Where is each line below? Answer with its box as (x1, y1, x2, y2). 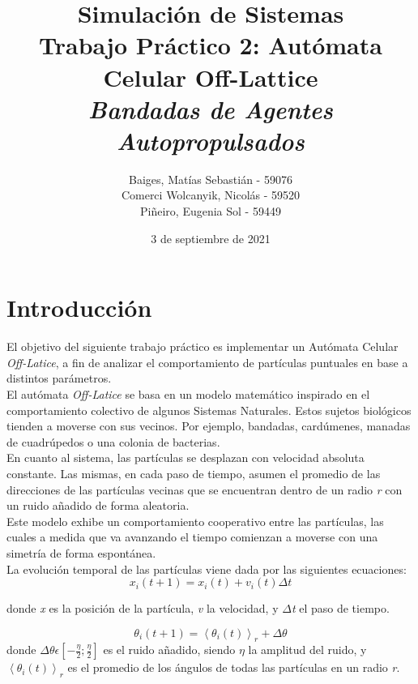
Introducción (6, 291, 152, 324)
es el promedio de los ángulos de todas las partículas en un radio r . (67, 659, 400, 676)
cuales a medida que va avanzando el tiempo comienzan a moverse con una (6, 528, 378, 545)
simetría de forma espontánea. (6, 544, 156, 561)
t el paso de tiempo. (291, 600, 390, 617)
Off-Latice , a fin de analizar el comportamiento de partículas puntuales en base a (6, 353, 408, 370)
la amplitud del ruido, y (248, 641, 367, 658)
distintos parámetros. (6, 370, 112, 387)
